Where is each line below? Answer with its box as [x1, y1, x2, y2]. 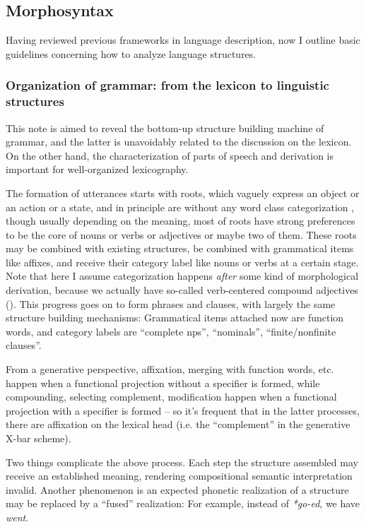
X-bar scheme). [6, 431, 71, 445]
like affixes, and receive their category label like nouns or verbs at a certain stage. [6, 254, 359, 269]
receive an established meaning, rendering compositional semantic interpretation [6, 468, 353, 483]
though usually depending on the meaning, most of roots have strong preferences [6, 213, 355, 228]
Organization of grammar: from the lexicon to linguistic [6, 76, 329, 94]
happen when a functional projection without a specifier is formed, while [6, 375, 320, 390]
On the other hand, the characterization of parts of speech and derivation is [6, 148, 334, 162]
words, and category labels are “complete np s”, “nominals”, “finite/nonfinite [6, 324, 336, 338]
